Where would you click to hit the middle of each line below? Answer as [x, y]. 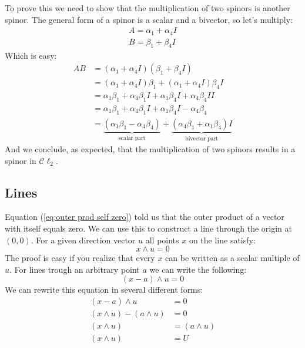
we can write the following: [198, 269]
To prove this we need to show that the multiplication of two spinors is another [148, 8]
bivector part [202, 138]
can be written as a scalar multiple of [232, 258]
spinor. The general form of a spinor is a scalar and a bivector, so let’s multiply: [149, 19]
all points [162, 240]
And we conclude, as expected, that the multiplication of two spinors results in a [150, 149]
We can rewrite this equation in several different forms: [104, 290]
